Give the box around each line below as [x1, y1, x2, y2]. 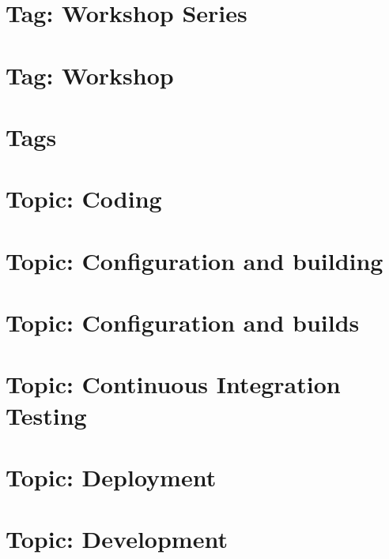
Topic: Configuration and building [6, 244, 383, 276]
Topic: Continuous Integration [6, 368, 341, 400]
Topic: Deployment [6, 461, 217, 493]
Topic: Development [6, 523, 228, 555]
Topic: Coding [6, 182, 162, 215]
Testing [6, 399, 87, 431]
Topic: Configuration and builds [6, 306, 360, 339]
